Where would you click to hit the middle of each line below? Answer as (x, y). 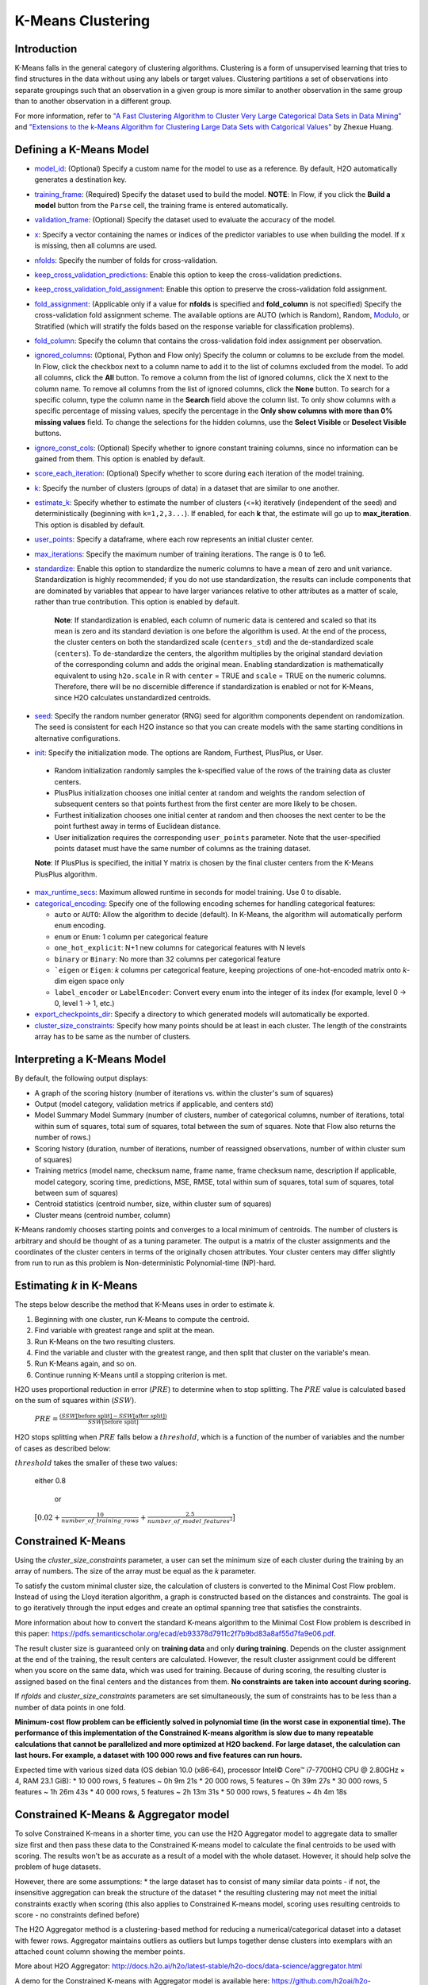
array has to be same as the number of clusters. (113, 1037)
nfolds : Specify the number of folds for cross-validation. (126, 260)
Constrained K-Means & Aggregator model (122, 1815)
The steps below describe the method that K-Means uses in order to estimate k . (145, 1305)
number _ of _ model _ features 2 (190, 1521)
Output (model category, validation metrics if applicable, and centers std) (154, 1104)
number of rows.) (63, 1137)
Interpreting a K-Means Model (90, 1060)
